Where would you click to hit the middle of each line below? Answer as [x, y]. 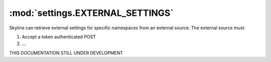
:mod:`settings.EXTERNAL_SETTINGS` [92, 13]
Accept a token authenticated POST [59, 37]
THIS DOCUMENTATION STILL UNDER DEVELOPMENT [66, 53]
